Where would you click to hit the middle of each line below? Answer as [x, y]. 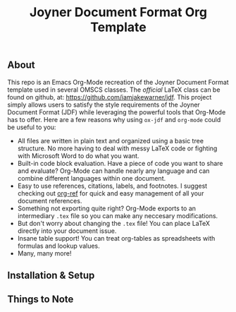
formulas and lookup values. [58, 246]
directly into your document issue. [67, 231]
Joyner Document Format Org [118, 12]
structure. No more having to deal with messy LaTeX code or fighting [117, 148]
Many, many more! [44, 253]
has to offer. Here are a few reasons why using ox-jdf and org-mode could [114, 119]
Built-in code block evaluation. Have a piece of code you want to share [120, 163]
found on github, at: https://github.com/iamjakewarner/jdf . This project [110, 97]
